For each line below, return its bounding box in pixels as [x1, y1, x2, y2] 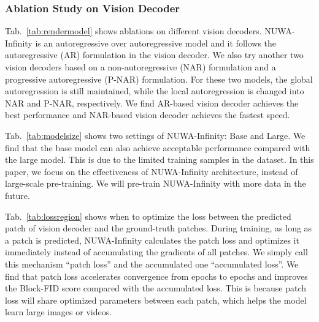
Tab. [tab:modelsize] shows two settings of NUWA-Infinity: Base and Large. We [5, 129, 306, 141]
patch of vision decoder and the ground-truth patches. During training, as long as [5, 222, 312, 234]
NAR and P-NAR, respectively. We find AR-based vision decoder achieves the [5, 96, 299, 109]
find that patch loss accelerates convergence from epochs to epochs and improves [5, 269, 308, 282]
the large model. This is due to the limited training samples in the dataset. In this [5, 153, 314, 166]
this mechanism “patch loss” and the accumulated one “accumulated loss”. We [5, 257, 299, 270]
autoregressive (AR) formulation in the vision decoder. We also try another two [5, 48, 304, 61]
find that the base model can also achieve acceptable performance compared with [5, 141, 310, 154]
